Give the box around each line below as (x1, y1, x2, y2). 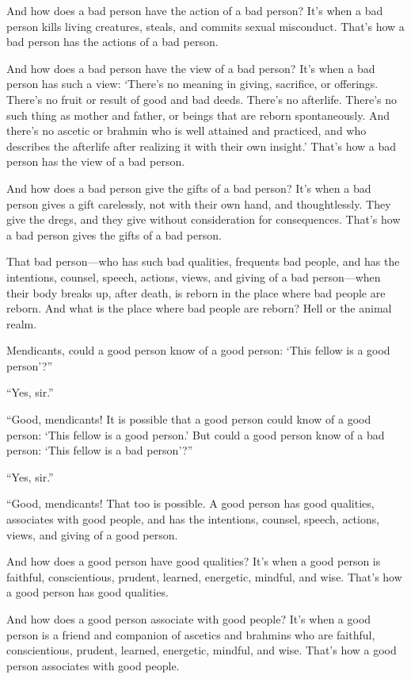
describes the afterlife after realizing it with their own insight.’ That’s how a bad (6, 137, 397, 154)
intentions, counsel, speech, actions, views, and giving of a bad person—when (6, 268, 381, 285)
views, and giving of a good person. (6, 526, 178, 543)
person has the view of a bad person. (6, 153, 185, 170)
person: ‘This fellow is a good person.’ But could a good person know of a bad (6, 426, 385, 443)
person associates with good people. (6, 657, 180, 673)
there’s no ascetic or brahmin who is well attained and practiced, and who (6, 122, 367, 139)
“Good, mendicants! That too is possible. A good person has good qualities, (6, 495, 375, 512)
